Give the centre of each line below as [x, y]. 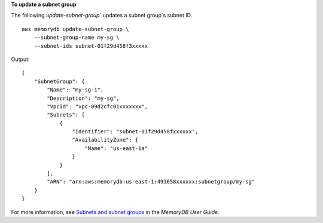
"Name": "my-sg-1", [75, 90]
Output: [20, 59]
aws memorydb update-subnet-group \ [75, 29]
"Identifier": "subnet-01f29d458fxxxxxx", [135, 132]
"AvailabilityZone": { [105, 140]
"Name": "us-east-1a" [116, 148]
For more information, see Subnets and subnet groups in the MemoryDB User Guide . [115, 212]
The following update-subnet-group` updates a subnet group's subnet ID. [102, 16]
